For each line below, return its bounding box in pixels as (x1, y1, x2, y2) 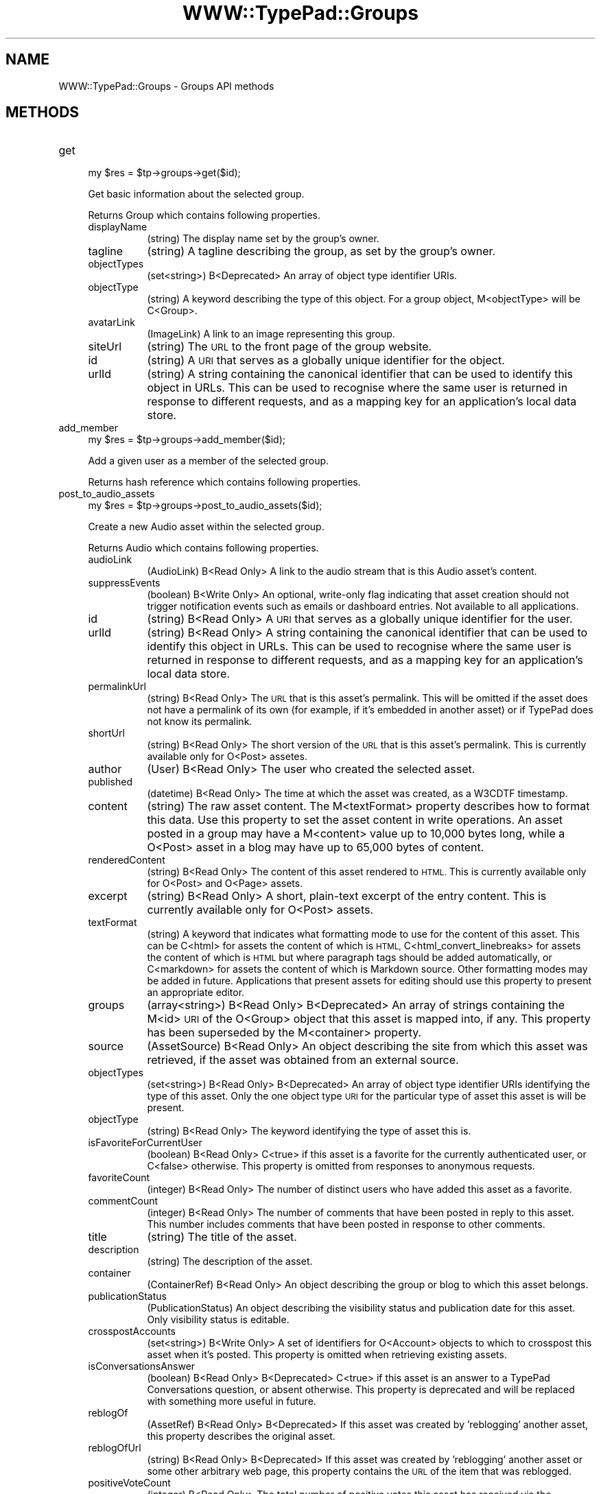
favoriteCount (88, 1172, 150, 1184)
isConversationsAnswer (88, 1360, 196, 1373)
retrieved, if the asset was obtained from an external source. (147, 1053, 459, 1067)
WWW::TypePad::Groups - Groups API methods (58, 80, 274, 92)
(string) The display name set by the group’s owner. (147, 233, 379, 245)
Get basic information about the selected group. (88, 188, 305, 200)
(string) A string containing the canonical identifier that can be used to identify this (147, 367, 574, 381)
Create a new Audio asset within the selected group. (88, 521, 325, 533)
